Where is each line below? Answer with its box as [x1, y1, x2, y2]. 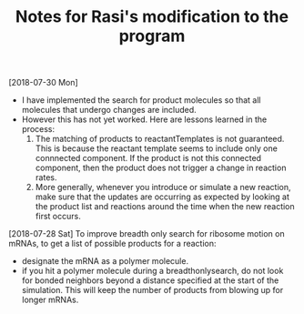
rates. [35, 172, 57, 183]
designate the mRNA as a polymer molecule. [21, 256, 188, 267]
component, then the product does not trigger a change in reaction [35, 162, 287, 174]
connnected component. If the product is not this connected [35, 153, 261, 164]
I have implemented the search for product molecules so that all [21, 95, 261, 106]
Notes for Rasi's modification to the [15, 6, 289, 27]
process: [21, 124, 56, 135]
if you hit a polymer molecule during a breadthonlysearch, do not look [21, 266, 284, 277]
